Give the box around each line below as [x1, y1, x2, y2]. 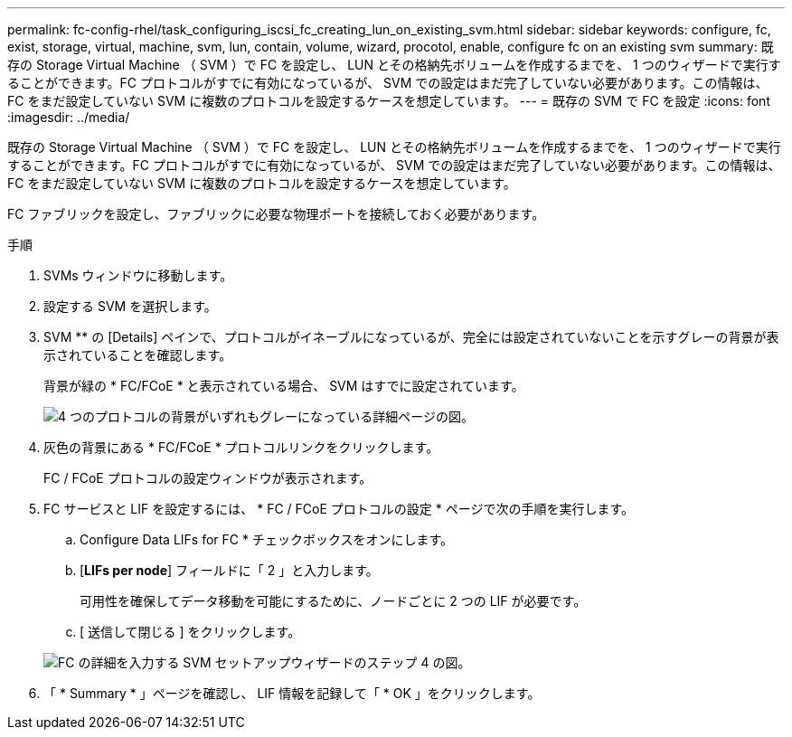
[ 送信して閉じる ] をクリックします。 [80, 624, 301, 639]
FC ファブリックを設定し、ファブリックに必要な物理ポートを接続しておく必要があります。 [7, 206, 545, 222]
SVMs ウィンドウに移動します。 [43, 268, 233, 283]
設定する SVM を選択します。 [43, 298, 217, 314]
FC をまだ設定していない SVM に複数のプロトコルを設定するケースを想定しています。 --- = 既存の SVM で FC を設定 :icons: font [7, 93, 770, 109]
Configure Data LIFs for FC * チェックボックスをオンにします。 [80, 532, 454, 547]
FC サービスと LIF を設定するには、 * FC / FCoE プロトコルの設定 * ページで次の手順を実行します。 [43, 501, 634, 516]
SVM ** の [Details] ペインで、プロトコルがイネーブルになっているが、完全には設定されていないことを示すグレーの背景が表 [43, 329, 779, 345]
